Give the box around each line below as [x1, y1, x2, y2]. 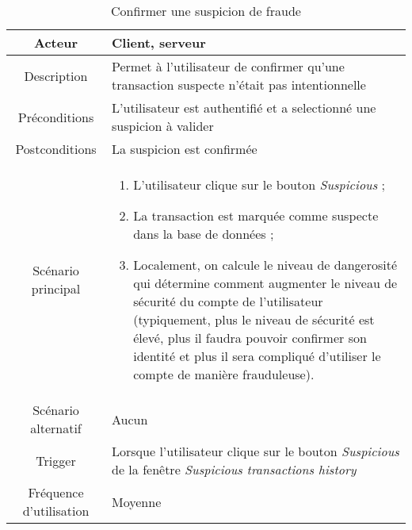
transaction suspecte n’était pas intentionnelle [112, 75, 366, 94]
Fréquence [28, 483, 84, 501]
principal [31, 279, 81, 298]
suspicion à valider [112, 117, 214, 135]
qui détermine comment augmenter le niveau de [133, 274, 398, 292]
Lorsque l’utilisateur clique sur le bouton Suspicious [112, 442, 399, 460]
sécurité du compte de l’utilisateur [133, 292, 323, 310]
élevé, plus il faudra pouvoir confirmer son [133, 328, 367, 347]
